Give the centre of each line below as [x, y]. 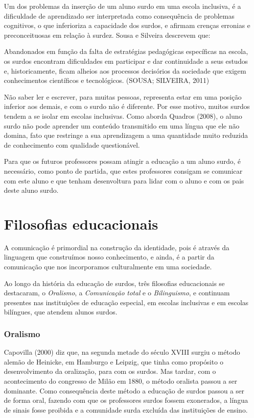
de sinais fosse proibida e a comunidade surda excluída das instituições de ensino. [126, 409]
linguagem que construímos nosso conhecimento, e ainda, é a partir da [109, 257]
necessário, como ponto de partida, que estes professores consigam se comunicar [123, 170]
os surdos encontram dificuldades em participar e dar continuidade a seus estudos [126, 61]
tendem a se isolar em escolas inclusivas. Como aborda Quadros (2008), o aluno [123, 116]
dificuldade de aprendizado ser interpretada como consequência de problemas [119, 15]
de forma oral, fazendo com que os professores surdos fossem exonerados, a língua [126, 400]
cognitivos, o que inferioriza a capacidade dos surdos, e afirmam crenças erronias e [127, 25]
